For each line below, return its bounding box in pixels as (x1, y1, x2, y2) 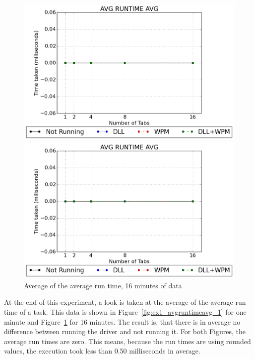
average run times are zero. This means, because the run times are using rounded (4, 336, 251, 346)
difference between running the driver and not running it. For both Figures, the (4, 326, 246, 337)
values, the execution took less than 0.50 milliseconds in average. (4, 346, 200, 356)
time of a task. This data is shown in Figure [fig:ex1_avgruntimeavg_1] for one (4, 306, 247, 317)
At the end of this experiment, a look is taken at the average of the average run (4, 297, 246, 307)
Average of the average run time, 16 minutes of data (24, 280, 182, 290)
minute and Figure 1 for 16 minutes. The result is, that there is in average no (4, 316, 241, 327)
